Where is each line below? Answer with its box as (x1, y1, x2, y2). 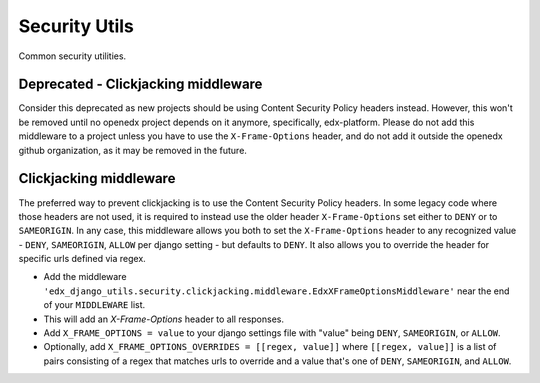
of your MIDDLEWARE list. (43, 299, 146, 311)
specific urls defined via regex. (18, 253, 147, 265)
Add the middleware (43, 271, 127, 283)
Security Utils (18, 15, 134, 37)
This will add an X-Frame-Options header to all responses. (43, 313, 285, 325)
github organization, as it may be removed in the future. (18, 144, 247, 156)
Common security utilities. (18, 50, 127, 62)
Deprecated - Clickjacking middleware (18, 76, 263, 93)
